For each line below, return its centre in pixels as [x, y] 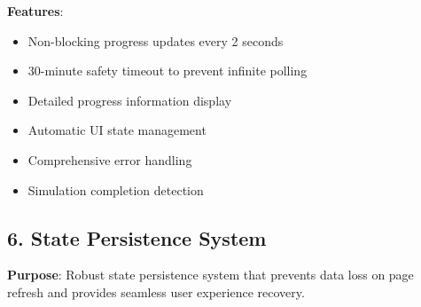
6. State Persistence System [137, 237]
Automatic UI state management [117, 130]
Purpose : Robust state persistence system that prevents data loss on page [210, 275]
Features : [35, 11]
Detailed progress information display [130, 100]
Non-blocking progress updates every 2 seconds [156, 40]
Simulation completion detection [116, 189]
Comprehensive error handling [110, 159]
